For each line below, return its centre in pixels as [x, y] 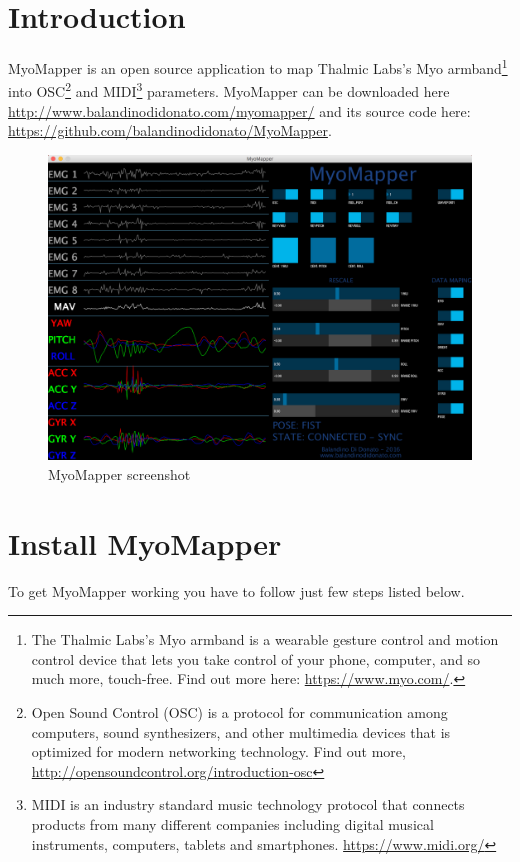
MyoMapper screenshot [119, 473]
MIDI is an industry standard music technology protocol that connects [248, 804]
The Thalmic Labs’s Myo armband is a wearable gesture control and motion [265, 639]
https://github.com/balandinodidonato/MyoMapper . [170, 130]
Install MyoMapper [145, 542]
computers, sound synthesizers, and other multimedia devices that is [241, 731]
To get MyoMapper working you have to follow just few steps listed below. [236, 590]
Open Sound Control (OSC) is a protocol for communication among [239, 712]
